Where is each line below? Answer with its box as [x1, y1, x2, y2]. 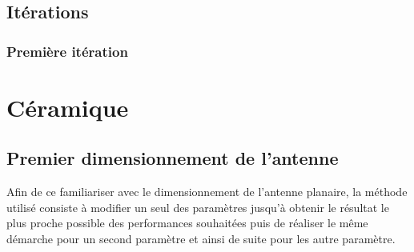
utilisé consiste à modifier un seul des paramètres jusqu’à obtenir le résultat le [6, 198, 389, 215]
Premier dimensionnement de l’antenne [6, 146, 339, 170]
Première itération [6, 41, 128, 61]
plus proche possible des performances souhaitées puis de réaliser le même [6, 214, 368, 231]
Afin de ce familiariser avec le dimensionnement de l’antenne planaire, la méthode [6, 183, 408, 200]
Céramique [6, 90, 129, 123]
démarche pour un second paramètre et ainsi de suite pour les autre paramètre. [6, 230, 396, 246]
